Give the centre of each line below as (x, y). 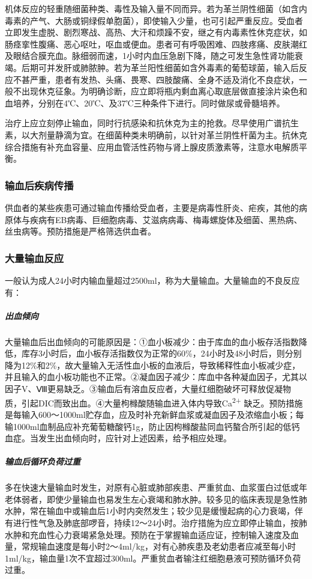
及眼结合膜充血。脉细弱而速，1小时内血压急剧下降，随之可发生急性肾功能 (150, 56)
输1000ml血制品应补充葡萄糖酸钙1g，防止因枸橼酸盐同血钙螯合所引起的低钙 (152, 426)
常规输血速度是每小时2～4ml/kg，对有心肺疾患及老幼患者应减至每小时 (158, 546)
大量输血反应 (34, 258)
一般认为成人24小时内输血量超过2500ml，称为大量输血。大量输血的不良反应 (152, 280)
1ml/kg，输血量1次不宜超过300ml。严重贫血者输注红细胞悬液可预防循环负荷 (153, 558)
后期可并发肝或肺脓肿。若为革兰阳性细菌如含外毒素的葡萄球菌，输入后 (160, 67)
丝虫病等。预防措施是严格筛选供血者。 (80, 231)
